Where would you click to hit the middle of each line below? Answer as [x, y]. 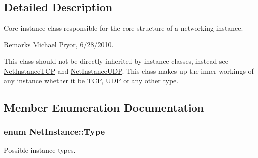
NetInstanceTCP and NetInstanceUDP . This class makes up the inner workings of [129, 70]
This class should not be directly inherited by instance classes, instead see [116, 61]
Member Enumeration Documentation [104, 107]
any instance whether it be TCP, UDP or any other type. [91, 80]
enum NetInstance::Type [55, 131]
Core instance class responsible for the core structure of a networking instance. [124, 28]
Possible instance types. [40, 150]
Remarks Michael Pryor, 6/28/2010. [59, 44]
